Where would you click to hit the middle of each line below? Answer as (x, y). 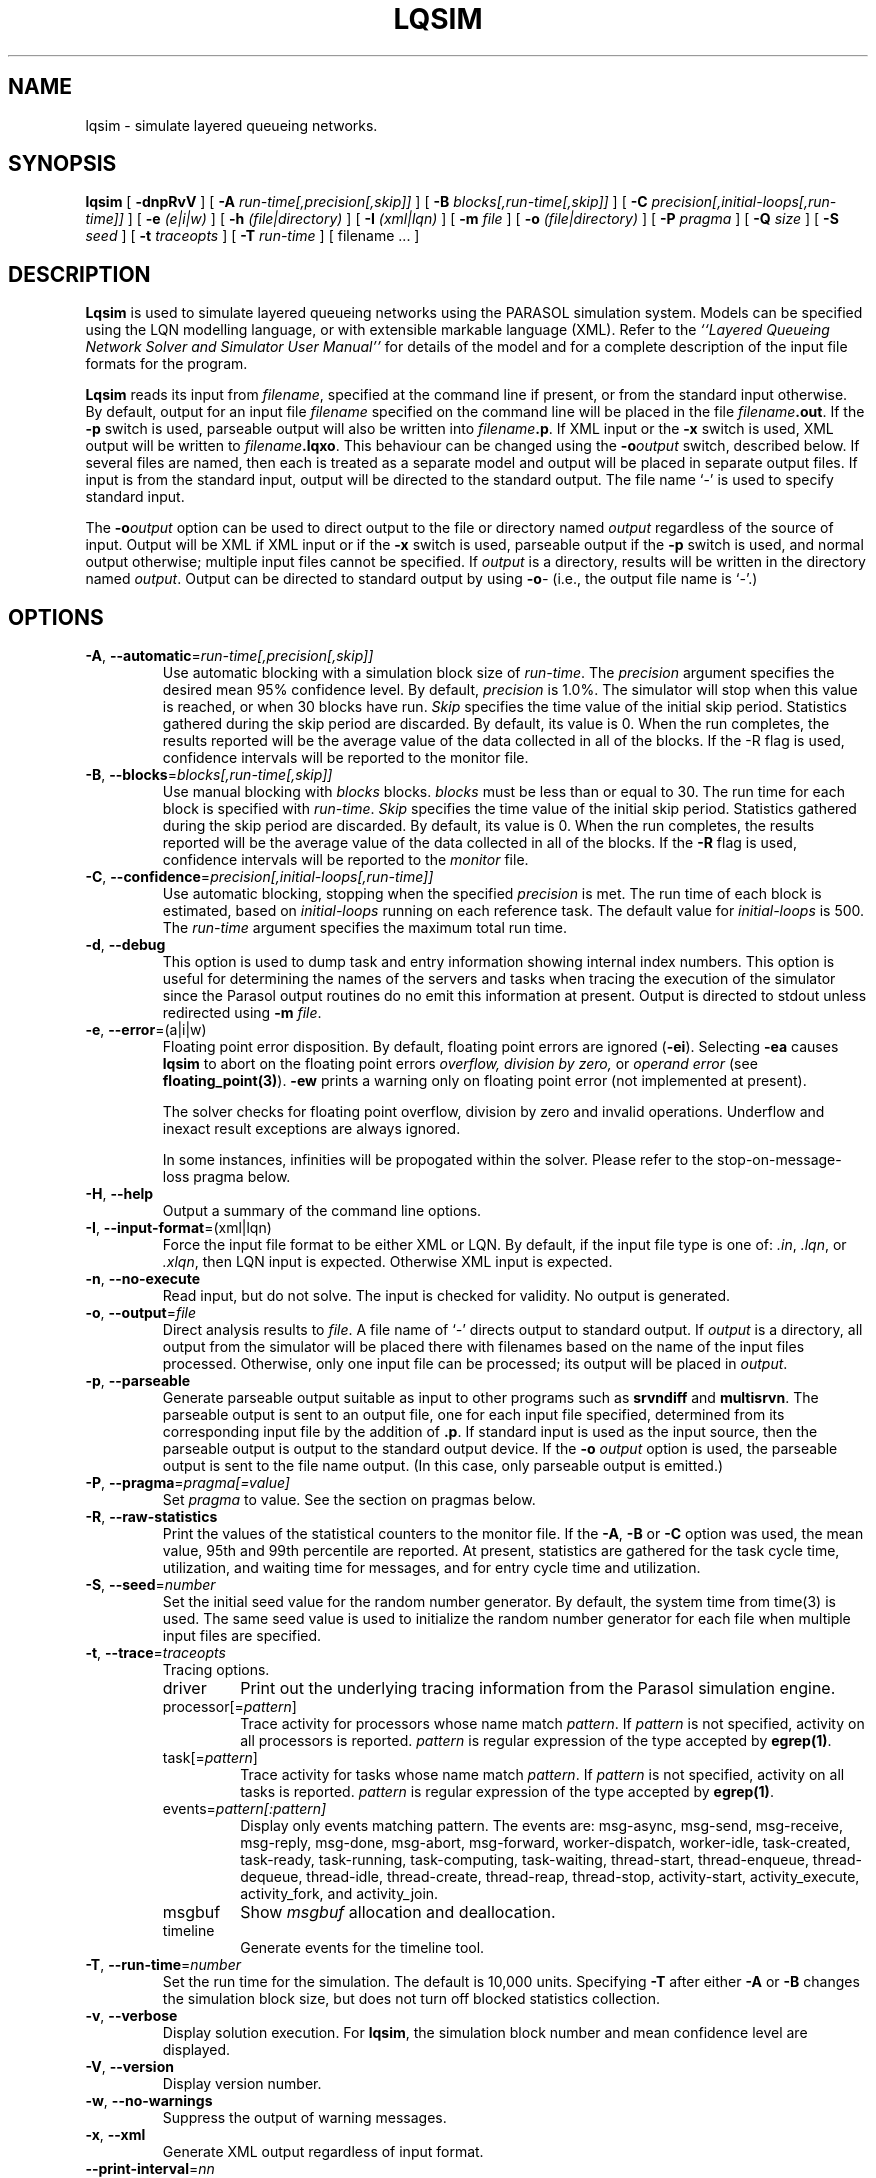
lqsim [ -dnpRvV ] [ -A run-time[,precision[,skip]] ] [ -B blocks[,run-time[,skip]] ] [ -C (366, 202)
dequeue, (271, 1877)
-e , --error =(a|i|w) (146, 1030)
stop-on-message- (779, 1160)
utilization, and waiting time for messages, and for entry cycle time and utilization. (431, 1568)
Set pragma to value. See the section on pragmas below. (349, 1500)
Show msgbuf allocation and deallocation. (398, 1912)
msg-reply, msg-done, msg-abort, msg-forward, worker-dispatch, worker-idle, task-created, (545, 1843)
